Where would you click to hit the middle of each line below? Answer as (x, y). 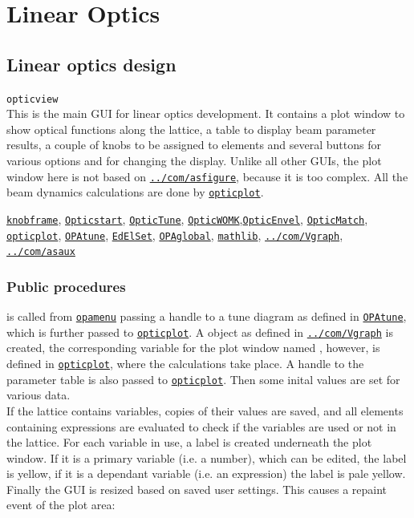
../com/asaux (41, 252)
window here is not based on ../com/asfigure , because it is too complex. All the (207, 176)
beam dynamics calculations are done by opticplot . (135, 192)
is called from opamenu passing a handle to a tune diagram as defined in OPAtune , (207, 316)
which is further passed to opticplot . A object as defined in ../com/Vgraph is (200, 332)
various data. (39, 395)
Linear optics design (91, 64)
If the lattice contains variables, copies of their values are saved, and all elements (205, 410)
